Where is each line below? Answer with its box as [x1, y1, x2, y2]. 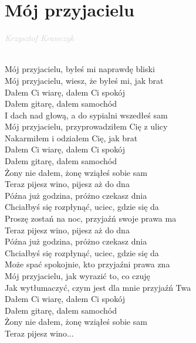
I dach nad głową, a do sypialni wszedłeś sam [5, 108, 168, 121]
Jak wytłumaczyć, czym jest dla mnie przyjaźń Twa [5, 281, 191, 293]
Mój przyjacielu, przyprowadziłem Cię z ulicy [5, 120, 168, 133]
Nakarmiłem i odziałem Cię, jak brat [5, 131, 138, 144]
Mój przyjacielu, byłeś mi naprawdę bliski [5, 63, 155, 75]
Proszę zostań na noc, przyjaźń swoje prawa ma [5, 212, 177, 225]
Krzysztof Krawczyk [5, 32, 75, 44]
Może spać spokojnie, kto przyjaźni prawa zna [5, 258, 170, 270]
